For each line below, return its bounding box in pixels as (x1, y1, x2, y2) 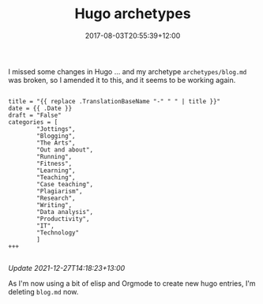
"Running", (36, 152, 73, 160)
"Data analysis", (36, 208, 93, 216)
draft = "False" (8, 111, 62, 119)
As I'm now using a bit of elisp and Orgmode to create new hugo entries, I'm (8, 278, 256, 288)
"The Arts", (36, 139, 77, 147)
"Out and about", (36, 145, 93, 154)
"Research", (36, 194, 77, 202)
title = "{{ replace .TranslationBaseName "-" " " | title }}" (8, 97, 221, 105)
